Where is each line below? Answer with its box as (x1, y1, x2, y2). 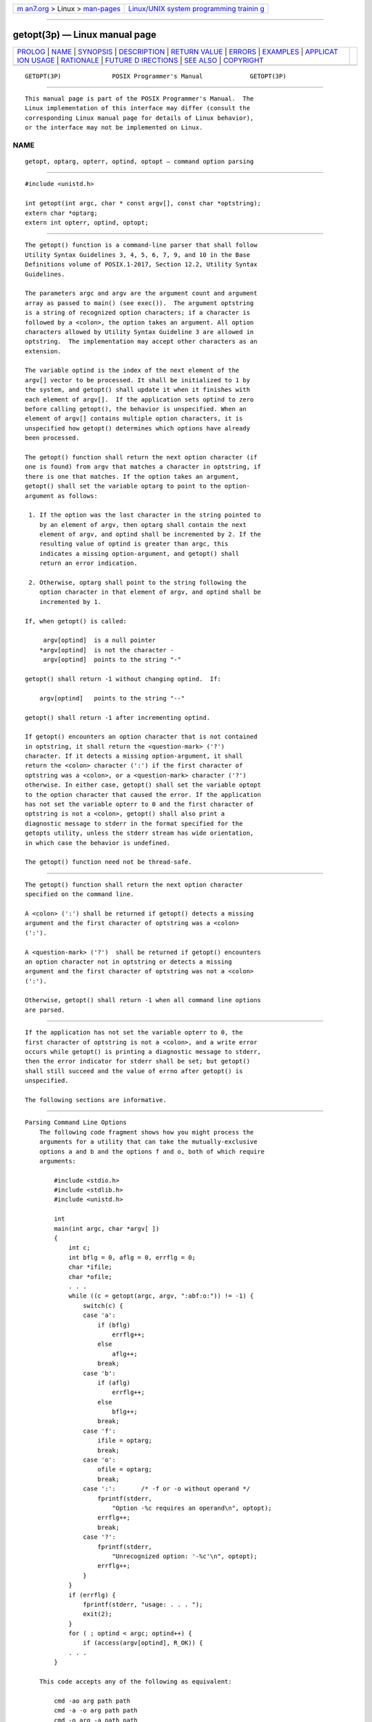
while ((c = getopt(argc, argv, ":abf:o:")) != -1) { (68, 1292, 254, 1300)
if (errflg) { (68, 1591, 116, 1599)
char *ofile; (68, 1273, 113, 1280)
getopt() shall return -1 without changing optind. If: (25, 675, 222, 683)
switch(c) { (83, 1302, 123, 1309)
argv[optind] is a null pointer (43, 636, 156, 644)
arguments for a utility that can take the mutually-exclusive (39, 1138, 258, 1146)
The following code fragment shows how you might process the (39, 1128, 254, 1136)
